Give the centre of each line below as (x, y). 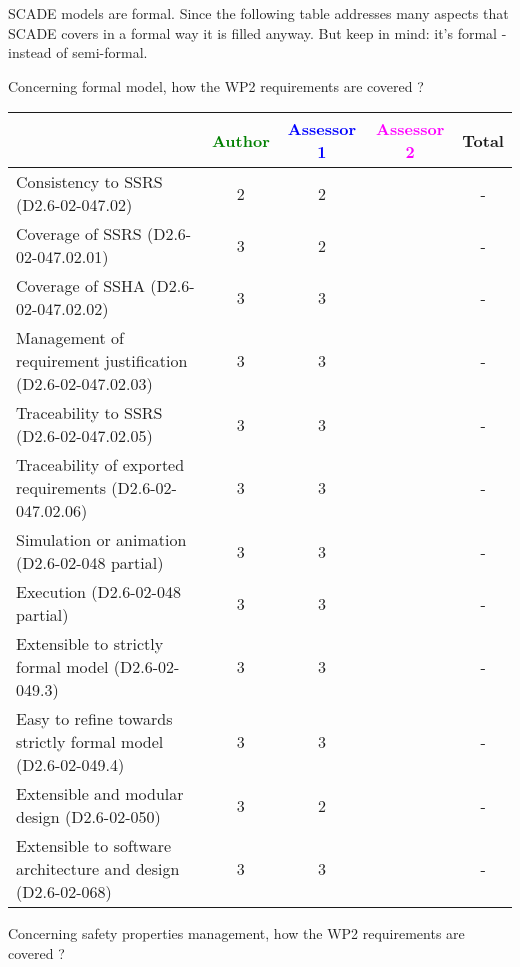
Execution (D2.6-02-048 (98, 592)
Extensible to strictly (90, 644)
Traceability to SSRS (89, 413)
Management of (70, 338)
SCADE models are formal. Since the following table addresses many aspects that (258, 13)
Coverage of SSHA (80, 286)
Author (240, 140)
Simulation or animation (101, 540)
